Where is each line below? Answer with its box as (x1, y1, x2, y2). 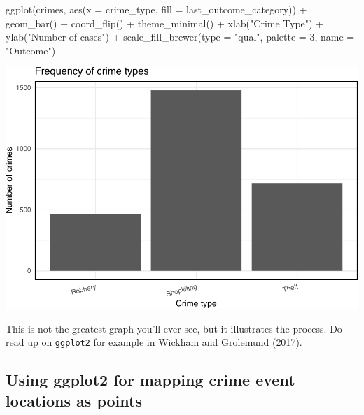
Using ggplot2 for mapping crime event (6, 369, 295, 391)
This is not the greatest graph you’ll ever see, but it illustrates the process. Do (6, 321, 342, 335)
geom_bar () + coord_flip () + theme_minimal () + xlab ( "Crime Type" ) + (6, 15, 324, 30)
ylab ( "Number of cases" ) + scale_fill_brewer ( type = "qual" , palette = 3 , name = (6, 29, 355, 44)
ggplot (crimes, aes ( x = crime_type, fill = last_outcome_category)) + (6, 2, 307, 16)
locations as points (6, 389, 142, 411)
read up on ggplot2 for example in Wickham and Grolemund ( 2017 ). (6, 335, 302, 349)
